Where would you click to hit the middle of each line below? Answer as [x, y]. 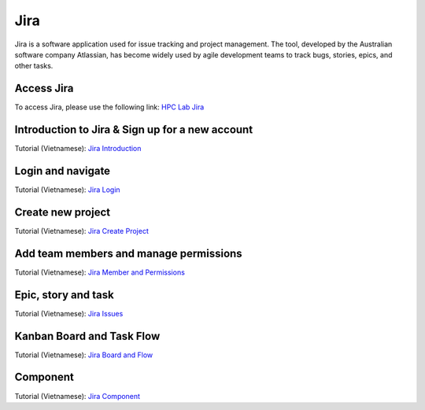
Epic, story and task [64, 295]
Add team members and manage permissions [129, 253]
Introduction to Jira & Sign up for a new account [134, 130]
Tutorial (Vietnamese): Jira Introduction [78, 149]
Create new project [62, 212]
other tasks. [34, 66]
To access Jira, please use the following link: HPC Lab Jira [109, 107]
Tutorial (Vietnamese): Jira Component [78, 396]
